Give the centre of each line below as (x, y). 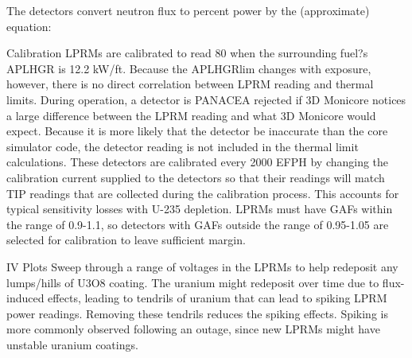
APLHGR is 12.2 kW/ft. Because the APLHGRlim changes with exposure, (189, 68)
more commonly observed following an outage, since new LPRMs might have (193, 329)
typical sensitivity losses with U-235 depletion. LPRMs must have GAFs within (200, 209)
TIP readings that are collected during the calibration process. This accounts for (203, 193)
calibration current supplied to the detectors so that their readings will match (196, 177)
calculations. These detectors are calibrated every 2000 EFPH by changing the (198, 162)
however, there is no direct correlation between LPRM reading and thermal (190, 84)
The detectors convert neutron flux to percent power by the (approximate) (188, 10)
